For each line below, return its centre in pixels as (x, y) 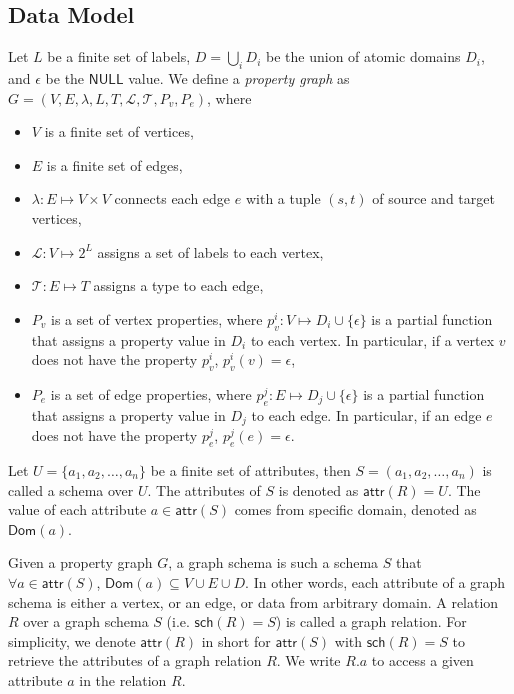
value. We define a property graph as (239, 78)
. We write (308, 660)
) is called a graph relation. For (371, 621)
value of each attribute (77, 509)
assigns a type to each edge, (178, 285)
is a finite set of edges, (114, 164)
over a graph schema (86, 621)
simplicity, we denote (72, 640)
